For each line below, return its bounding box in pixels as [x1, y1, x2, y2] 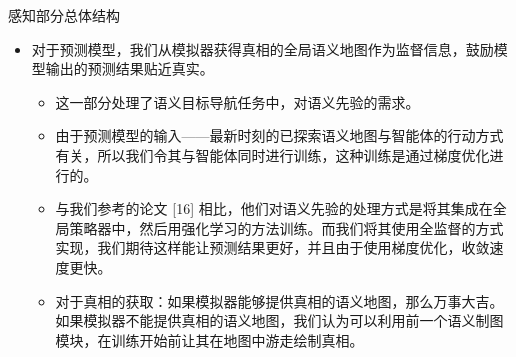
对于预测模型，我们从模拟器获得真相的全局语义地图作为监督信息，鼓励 [31, 38, 494, 59]
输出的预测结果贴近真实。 [45, 58, 214, 79]
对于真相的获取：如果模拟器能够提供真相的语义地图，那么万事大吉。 [55, 290, 504, 311]
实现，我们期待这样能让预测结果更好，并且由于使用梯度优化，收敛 [55, 237, 490, 258]
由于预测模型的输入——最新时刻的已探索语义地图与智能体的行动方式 [55, 125, 504, 146]
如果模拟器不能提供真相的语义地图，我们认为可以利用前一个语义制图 [55, 310, 504, 331]
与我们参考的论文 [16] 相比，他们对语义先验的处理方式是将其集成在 [55, 198, 493, 219]
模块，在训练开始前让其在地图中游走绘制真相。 [55, 329, 364, 350]
